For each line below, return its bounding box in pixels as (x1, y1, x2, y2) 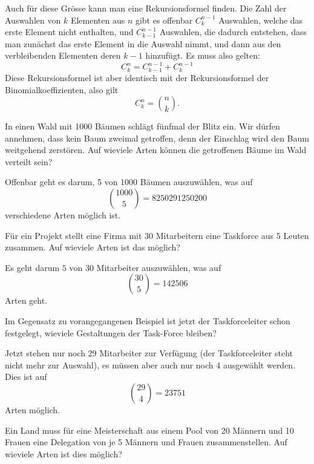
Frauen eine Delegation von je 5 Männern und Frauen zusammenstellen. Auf (5, 436, 287, 448)
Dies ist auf (5, 370, 47, 383)
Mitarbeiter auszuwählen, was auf (96, 261, 221, 273)
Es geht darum (5, 261, 60, 273)
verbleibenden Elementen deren (5, 49, 121, 62)
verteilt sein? (5, 155, 53, 168)
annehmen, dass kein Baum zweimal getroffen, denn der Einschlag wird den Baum (5, 131, 309, 144)
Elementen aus (70, 13, 125, 26)
